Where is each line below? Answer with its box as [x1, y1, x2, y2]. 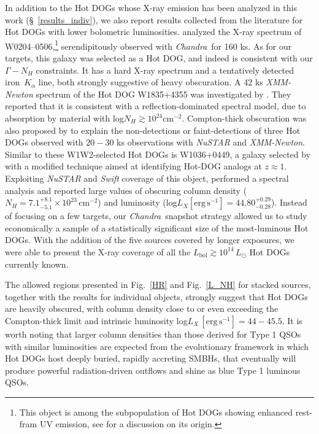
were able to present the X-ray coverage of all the [5, 245, 191, 258]
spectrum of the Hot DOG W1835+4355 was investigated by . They [36, 87, 291, 100]
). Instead [271, 196, 307, 209]
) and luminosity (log [98, 196, 177, 209]
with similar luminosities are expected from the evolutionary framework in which [5, 339, 309, 352]
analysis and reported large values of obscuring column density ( [5, 184, 247, 196]
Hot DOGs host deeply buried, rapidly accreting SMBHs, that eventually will [5, 352, 296, 365]
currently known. [5, 257, 69, 270]
